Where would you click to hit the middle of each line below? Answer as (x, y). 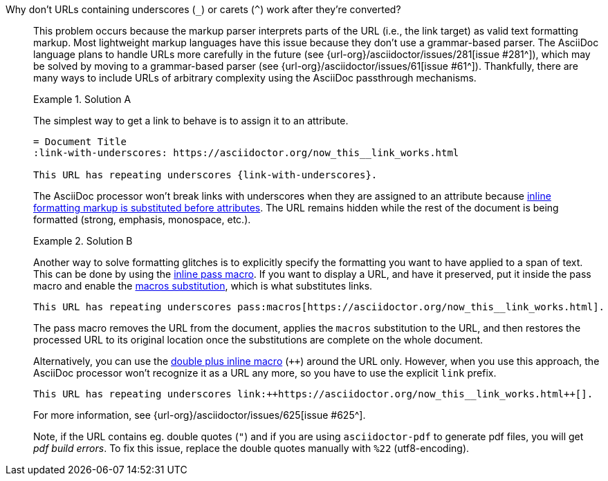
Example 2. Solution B (83, 241)
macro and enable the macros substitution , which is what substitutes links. (203, 286)
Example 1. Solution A (82, 99)
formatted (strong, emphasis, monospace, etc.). (142, 219)
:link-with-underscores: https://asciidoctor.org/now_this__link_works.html (246, 153)
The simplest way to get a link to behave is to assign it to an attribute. (191, 121)
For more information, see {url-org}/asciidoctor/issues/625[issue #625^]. (200, 415)
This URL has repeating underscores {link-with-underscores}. (205, 175)
